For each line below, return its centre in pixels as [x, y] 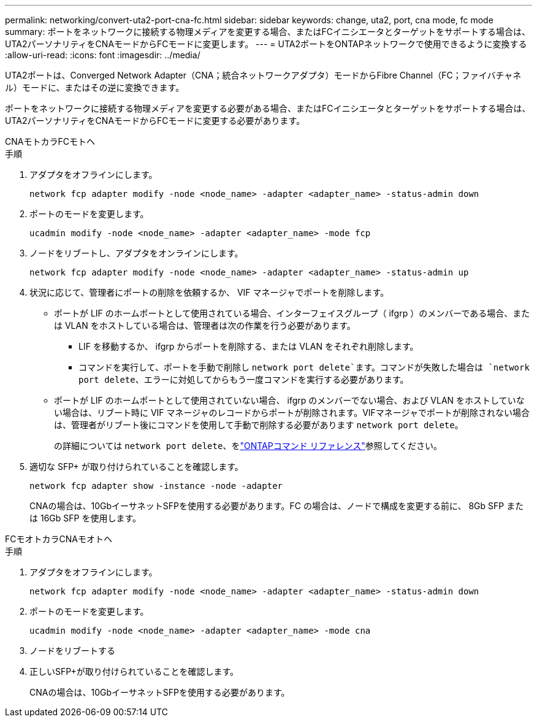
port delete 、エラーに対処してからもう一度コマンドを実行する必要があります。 [244, 379]
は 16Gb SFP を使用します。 [85, 518]
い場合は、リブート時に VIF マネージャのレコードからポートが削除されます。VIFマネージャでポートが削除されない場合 [292, 413]
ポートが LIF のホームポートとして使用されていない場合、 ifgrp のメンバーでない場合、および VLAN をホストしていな [289, 400]
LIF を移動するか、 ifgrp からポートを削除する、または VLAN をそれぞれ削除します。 [249, 346]
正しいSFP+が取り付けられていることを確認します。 [134, 671]
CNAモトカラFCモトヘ [50, 141]
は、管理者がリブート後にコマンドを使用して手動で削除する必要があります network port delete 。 [259, 425]
